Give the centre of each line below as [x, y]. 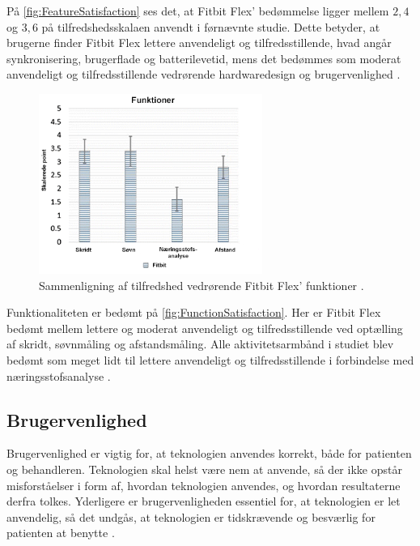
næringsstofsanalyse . [59, 375]
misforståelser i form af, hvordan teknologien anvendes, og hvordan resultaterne [204, 485]
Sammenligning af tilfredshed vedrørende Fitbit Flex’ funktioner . [202, 285]
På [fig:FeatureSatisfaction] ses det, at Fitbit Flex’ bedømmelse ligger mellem [198, 11]
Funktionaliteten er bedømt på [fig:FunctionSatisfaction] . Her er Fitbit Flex [194, 312]
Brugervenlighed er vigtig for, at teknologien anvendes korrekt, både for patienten [209, 453]
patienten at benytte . [61, 533]
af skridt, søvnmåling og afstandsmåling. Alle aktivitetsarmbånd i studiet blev [200, 344]
